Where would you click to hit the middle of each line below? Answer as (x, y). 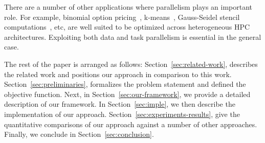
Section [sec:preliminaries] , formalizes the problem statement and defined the (125, 84)
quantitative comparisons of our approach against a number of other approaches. (131, 124)
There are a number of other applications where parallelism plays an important (128, 7)
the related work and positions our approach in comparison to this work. (118, 74)
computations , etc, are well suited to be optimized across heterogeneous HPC (127, 27)
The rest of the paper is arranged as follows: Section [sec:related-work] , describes (131, 64)
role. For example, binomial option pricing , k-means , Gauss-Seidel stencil (122, 17)
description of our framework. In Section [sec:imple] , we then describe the (120, 104)
